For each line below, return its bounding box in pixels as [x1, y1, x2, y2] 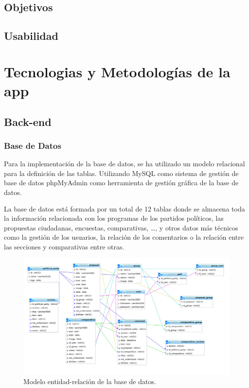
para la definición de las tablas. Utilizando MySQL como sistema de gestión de [4, 168, 239, 178]
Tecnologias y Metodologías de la [4, 61, 231, 81]
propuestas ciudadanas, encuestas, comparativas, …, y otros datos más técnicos [4, 222, 238, 232]
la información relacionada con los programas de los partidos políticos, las [4, 213, 224, 223]
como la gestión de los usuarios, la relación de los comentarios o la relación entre [4, 232, 244, 242]
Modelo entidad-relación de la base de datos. [23, 376, 156, 386]
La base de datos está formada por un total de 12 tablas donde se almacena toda [4, 203, 245, 213]
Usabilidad [4, 28, 58, 43]
